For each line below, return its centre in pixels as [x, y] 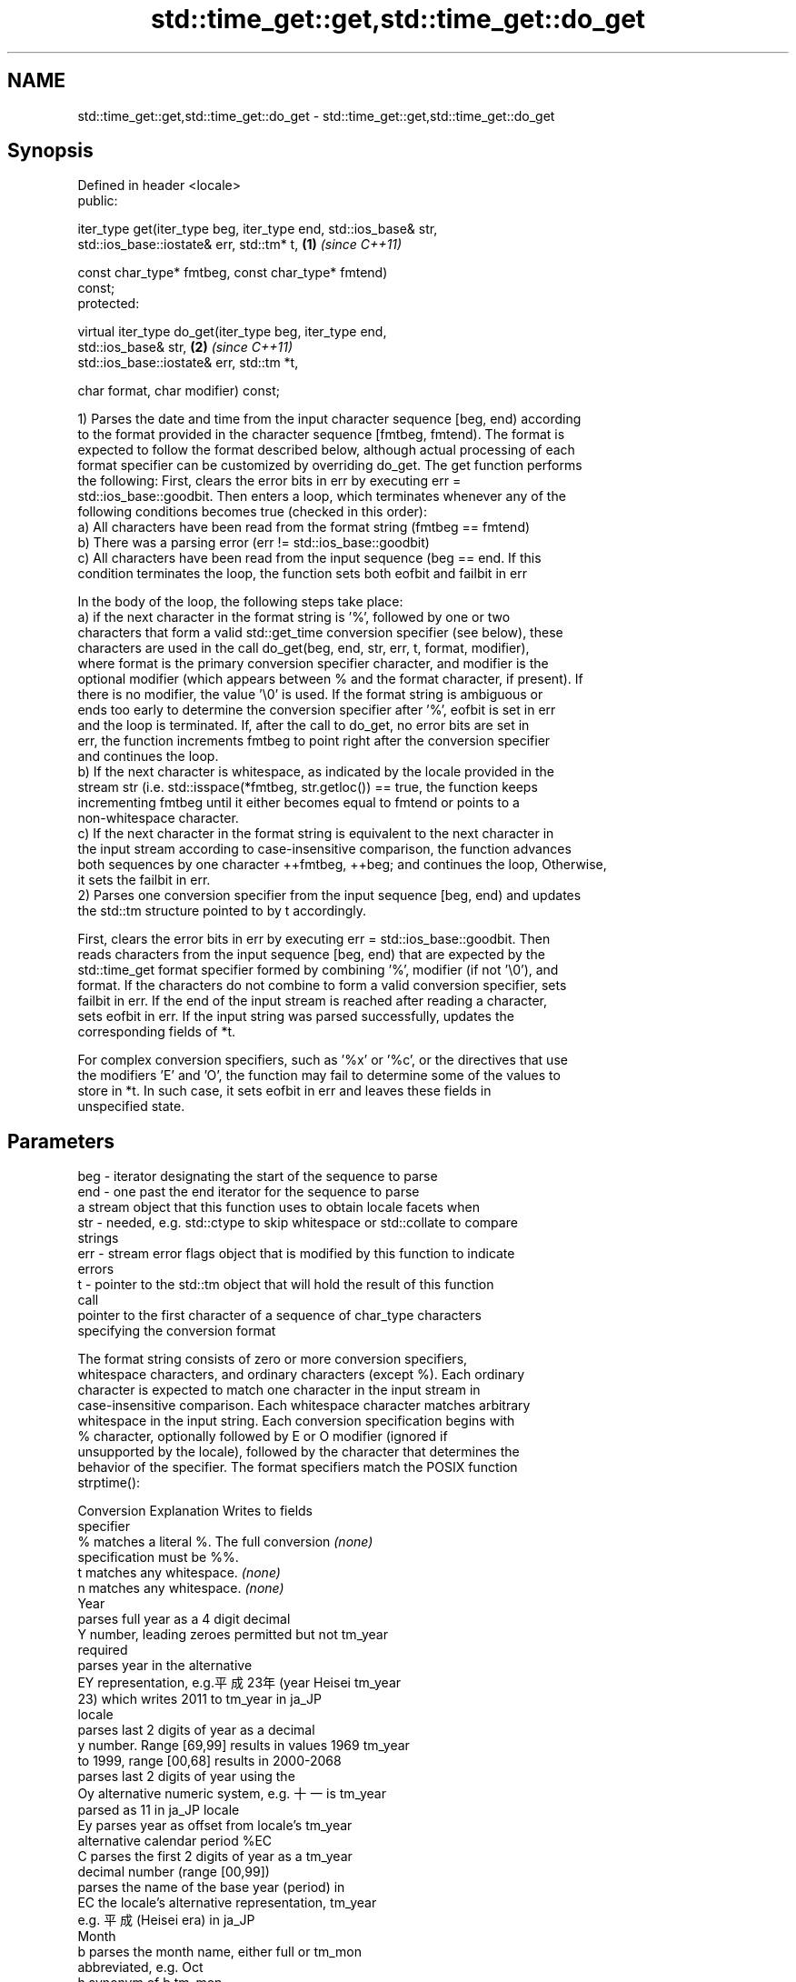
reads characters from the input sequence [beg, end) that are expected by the [311, 955]
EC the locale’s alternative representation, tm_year [227, 1903]
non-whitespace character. [158, 818]
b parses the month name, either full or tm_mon [220, 1952]
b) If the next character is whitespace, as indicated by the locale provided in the [316, 772]
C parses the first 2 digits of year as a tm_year [215, 1857]
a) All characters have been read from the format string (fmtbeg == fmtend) [304, 527]
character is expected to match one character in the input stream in [279, 1390]
